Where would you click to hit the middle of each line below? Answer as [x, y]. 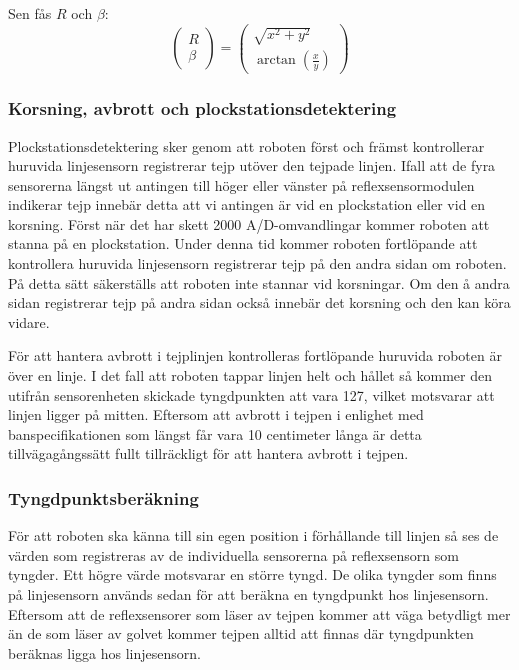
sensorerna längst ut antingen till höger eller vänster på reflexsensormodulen [241, 184]
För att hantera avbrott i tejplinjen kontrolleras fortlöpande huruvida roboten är [255, 355]
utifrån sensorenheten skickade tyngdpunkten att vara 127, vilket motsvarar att [251, 394]
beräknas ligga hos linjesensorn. [104, 652]
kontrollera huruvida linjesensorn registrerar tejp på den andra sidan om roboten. [257, 263]
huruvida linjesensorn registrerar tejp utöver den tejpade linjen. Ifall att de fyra [252, 165]
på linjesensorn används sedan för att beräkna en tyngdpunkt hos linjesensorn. [248, 594]
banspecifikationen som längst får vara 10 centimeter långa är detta [215, 433]
